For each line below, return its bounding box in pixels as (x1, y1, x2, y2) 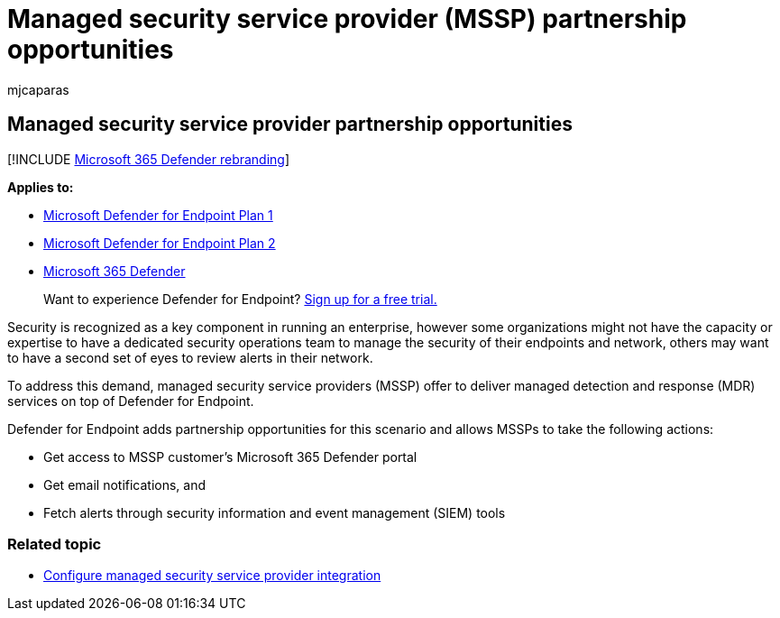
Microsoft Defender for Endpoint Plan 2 (43, 235, 276, 251)
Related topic (7, 534, 102, 553)
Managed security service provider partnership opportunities (7, 113, 573, 136)
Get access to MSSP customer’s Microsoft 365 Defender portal (43, 448, 418, 465)
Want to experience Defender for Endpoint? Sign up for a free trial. (43, 291, 437, 307)
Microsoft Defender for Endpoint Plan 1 (43, 207, 273, 223)
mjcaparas (7, 81, 69, 97)
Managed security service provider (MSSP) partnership (7, 4, 687, 34)
